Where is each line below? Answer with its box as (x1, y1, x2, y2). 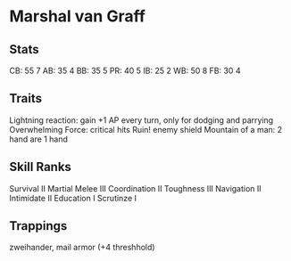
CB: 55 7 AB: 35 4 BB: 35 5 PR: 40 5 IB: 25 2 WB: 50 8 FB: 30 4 (9, 65, 241, 76)
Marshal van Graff (9, 6, 145, 27)
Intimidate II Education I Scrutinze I (9, 192, 137, 203)
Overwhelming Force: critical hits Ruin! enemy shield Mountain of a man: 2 (9, 124, 283, 135)
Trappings (9, 218, 68, 233)
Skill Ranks (9, 159, 71, 175)
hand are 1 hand (9, 134, 69, 144)
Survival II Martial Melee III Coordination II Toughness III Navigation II (9, 183, 262, 193)
